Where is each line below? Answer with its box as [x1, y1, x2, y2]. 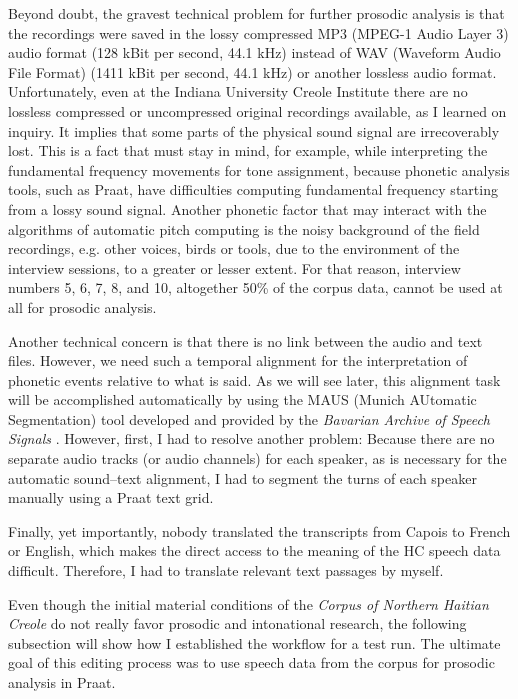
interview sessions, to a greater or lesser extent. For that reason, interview [8, 257, 461, 278]
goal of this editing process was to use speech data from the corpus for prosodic [8, 652, 495, 673]
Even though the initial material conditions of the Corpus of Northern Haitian [8, 593, 489, 614]
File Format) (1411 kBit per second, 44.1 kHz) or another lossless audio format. [8, 61, 497, 82]
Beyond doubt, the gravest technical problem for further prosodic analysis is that [8, 3, 505, 23]
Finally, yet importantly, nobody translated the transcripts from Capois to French [8, 520, 511, 541]
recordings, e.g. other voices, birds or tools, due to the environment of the [8, 238, 460, 259]
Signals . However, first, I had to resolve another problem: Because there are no [8, 428, 495, 449]
